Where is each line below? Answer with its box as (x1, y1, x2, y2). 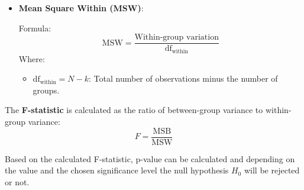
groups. (33, 83, 60, 96)
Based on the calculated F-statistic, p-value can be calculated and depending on (5, 152, 295, 165)
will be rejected (244, 164, 300, 176)
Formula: (18, 21, 51, 34)
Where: (18, 52, 45, 65)
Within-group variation (134, 33, 219, 42)
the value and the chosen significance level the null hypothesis (5, 164, 229, 176)
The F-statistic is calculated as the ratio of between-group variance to (5, 104, 263, 116)
